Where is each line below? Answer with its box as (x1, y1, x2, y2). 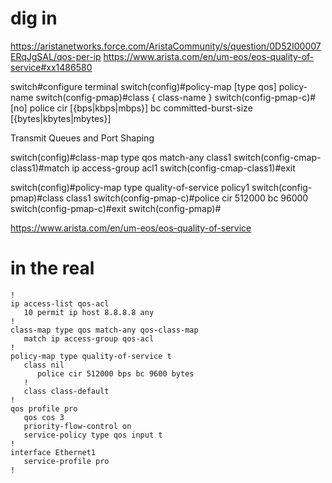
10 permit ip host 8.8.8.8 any (23, 307, 155, 317)
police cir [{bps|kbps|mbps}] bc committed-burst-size (29, 102, 253, 114)
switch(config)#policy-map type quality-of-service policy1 (10, 181, 250, 193)
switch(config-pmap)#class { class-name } (35, 91, 213, 103)
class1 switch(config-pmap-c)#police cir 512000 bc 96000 (66, 192, 309, 204)
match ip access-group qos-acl (23, 333, 155, 344)
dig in (10, 7, 58, 30)
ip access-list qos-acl (10, 298, 110, 309)
